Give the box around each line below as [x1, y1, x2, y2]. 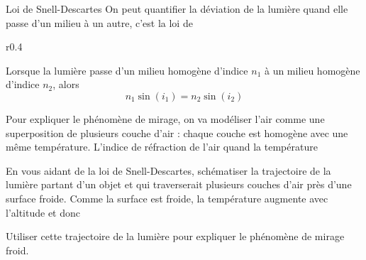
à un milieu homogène [264, 63, 360, 77]
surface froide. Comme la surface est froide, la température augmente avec [6, 190, 328, 205]
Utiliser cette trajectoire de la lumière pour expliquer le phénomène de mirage [6, 229, 345, 244]
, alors [52, 77, 79, 92]
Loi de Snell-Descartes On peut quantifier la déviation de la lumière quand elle [6, 1, 348, 16]
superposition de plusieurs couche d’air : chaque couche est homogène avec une [6, 125, 348, 140]
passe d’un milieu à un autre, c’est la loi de [6, 15, 193, 30]
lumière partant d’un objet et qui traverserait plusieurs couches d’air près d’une [6, 177, 352, 192]
